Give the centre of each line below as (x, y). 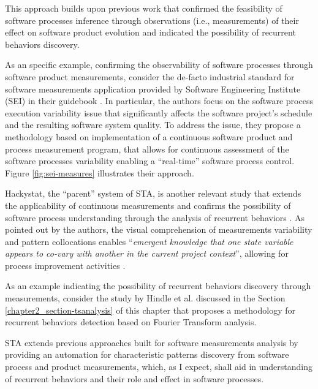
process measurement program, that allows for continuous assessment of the (147, 149)
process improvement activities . (65, 265)
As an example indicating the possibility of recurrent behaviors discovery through (158, 286)
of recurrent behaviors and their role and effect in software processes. (134, 378)
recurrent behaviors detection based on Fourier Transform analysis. (131, 322)
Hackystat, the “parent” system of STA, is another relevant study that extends (153, 193)
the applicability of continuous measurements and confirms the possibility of (148, 205)
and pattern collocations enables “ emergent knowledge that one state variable (149, 241)
